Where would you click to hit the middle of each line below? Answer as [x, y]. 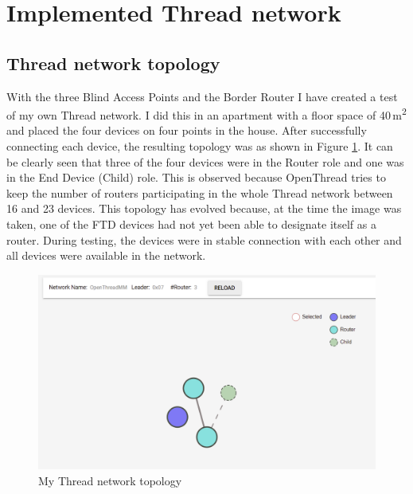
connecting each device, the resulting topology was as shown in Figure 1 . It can [200, 146]
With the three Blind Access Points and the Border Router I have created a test [202, 96]
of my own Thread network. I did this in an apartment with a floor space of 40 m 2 [206, 114]
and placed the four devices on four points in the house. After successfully [187, 130]
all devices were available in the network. [106, 255]
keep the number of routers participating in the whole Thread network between [200, 192]
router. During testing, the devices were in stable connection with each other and [204, 239]
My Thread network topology [110, 480]
